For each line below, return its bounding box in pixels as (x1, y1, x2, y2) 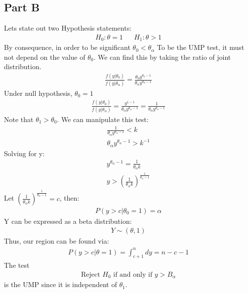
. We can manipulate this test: (57, 114, 149, 124)
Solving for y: (4, 148, 45, 158)
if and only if (113, 271, 153, 278)
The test (4, 260, 30, 270)
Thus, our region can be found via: (4, 236, 109, 246)
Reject (81, 271, 100, 278)
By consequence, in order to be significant (4, 42, 130, 52)
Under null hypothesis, (4, 87, 73, 98)
